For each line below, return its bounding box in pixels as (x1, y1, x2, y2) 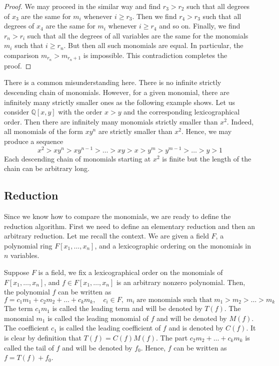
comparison (4, 49, 39, 60)
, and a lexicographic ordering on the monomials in (94, 240, 251, 250)
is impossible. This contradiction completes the (83, 49, 227, 60)
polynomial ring (4, 240, 52, 250)
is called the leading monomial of (47, 312, 149, 323)
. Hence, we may (181, 126, 232, 136)
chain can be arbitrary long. (4, 163, 89, 173)
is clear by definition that (4, 332, 81, 343)
